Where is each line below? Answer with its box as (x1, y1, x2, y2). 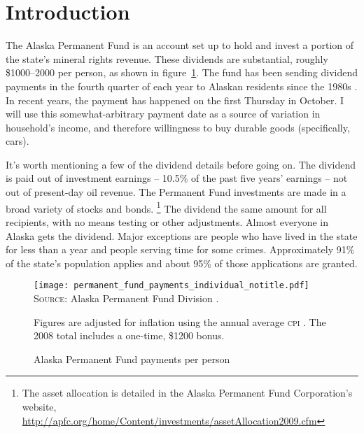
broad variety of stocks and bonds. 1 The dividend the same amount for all (6, 199, 327, 215)
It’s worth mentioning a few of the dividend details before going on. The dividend (6, 157, 356, 171)
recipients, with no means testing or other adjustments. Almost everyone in (6, 214, 329, 229)
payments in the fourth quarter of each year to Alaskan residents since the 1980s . (6, 78, 358, 93)
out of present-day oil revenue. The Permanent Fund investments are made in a (6, 185, 346, 199)
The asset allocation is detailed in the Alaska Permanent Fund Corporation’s (22, 385, 353, 400)
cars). (6, 134, 29, 148)
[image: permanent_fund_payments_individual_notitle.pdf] (34, 281, 309, 291)
